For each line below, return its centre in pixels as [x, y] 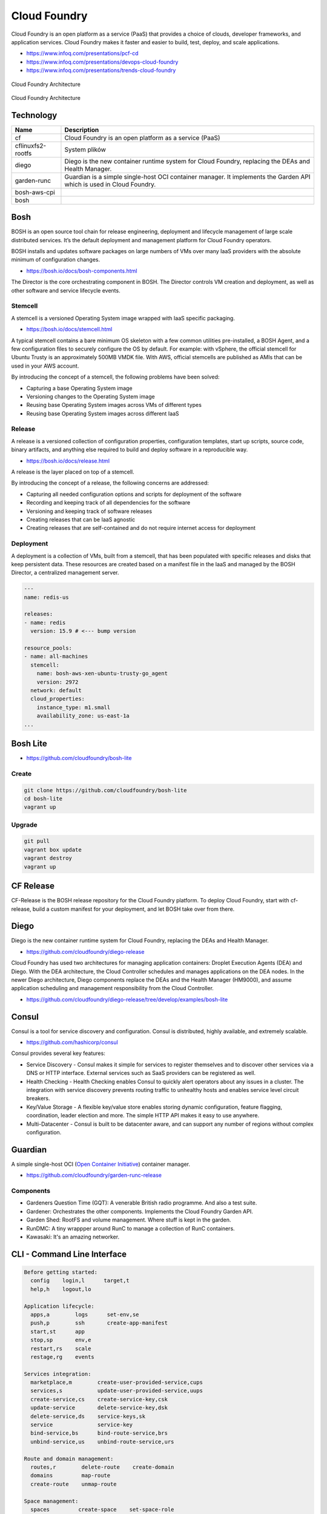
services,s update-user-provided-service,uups [117, 1391]
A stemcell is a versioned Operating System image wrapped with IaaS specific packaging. [123, 318]
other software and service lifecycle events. [66, 290]
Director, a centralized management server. [65, 573]
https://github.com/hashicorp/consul [72, 1042]
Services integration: [58, 1374]
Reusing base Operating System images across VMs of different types [114, 405]
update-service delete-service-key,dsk [99, 1408]
